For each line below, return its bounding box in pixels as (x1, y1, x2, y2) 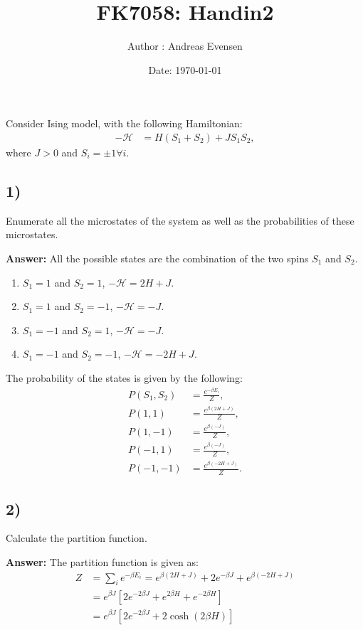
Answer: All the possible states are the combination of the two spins (6, 250, 309, 265)
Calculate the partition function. (6, 530, 147, 545)
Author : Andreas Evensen (127, 38, 243, 53)
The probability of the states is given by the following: (6, 370, 243, 385)
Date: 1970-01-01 (148, 62, 222, 77)
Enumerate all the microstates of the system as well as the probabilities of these (6, 213, 354, 228)
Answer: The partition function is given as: (6, 554, 199, 569)
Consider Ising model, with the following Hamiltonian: (6, 116, 243, 131)
